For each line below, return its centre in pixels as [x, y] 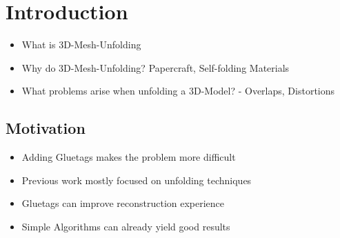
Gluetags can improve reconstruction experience [123, 203]
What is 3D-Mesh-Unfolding [81, 44]
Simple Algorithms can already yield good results [126, 226]
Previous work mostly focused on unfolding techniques [137, 180]
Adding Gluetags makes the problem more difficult [129, 157]
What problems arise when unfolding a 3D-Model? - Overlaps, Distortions [178, 91]
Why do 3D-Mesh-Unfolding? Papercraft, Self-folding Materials [156, 67]
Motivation [46, 128]
